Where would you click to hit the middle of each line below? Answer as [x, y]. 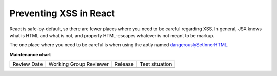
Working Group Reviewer [79, 64]
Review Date [28, 64]
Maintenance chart [30, 54]
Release [124, 64]
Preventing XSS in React [62, 13]
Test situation [156, 64]
